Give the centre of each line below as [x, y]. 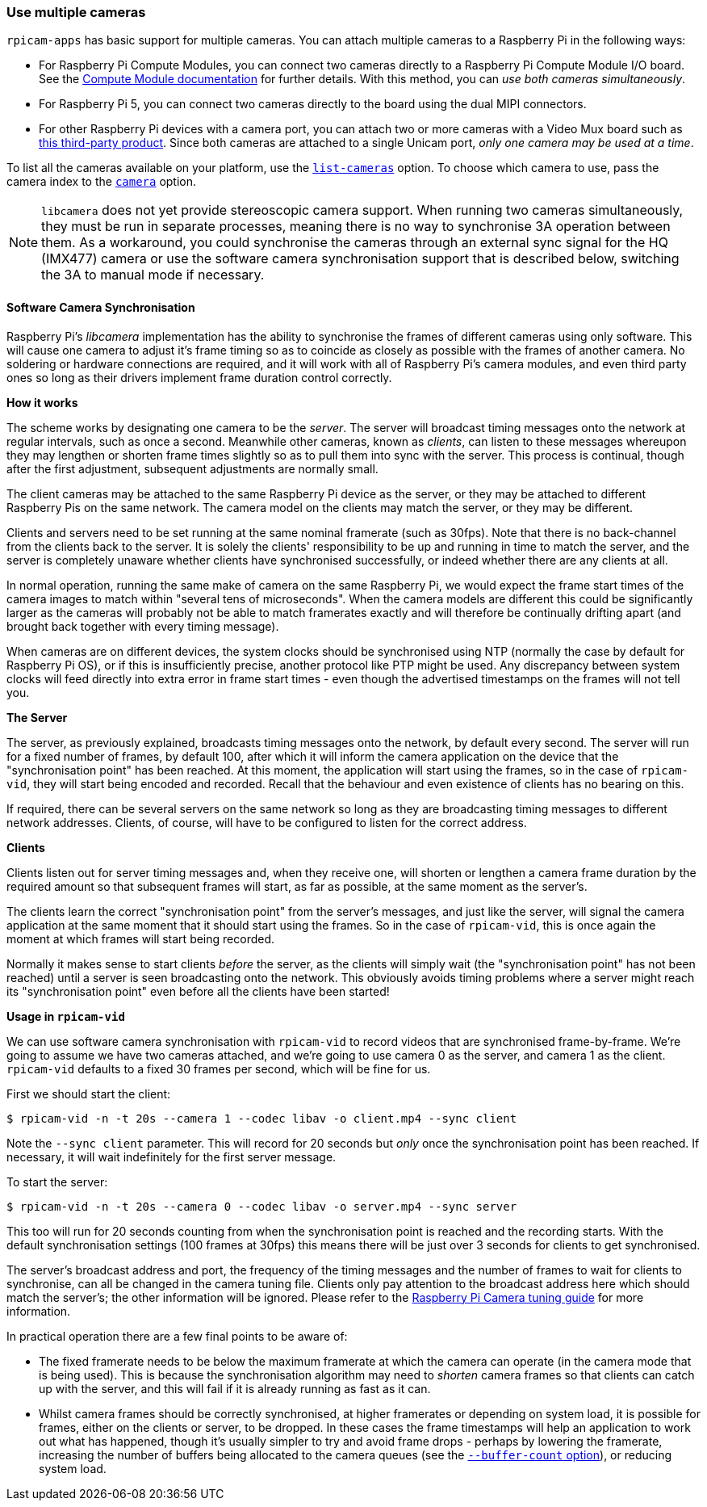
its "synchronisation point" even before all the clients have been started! [198, 991]
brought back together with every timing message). [143, 626]
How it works [42, 402]
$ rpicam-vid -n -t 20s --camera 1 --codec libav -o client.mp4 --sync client [262, 1118]
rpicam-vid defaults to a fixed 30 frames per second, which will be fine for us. [219, 1068]
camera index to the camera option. [102, 182]
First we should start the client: [89, 1094]
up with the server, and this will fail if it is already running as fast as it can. [235, 1388]
